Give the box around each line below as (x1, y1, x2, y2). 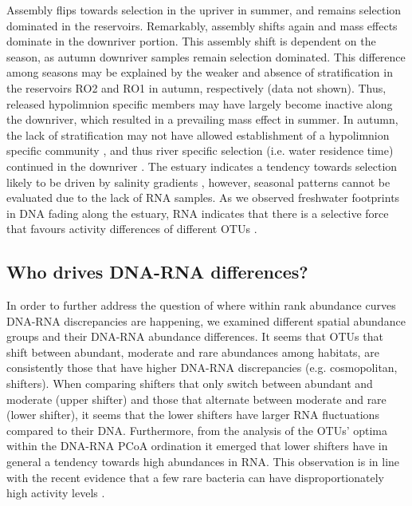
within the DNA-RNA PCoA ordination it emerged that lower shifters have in (6, 437, 388, 454)
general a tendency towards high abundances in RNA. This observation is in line (6, 453, 400, 470)
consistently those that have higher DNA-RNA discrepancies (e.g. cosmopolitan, (6, 359, 398, 376)
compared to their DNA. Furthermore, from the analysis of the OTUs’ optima (6, 421, 388, 438)
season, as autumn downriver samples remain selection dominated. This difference (6, 48, 406, 65)
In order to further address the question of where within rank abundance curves (6, 297, 396, 314)
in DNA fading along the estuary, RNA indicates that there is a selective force (6, 204, 389, 221)
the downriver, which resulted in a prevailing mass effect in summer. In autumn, (6, 111, 398, 128)
